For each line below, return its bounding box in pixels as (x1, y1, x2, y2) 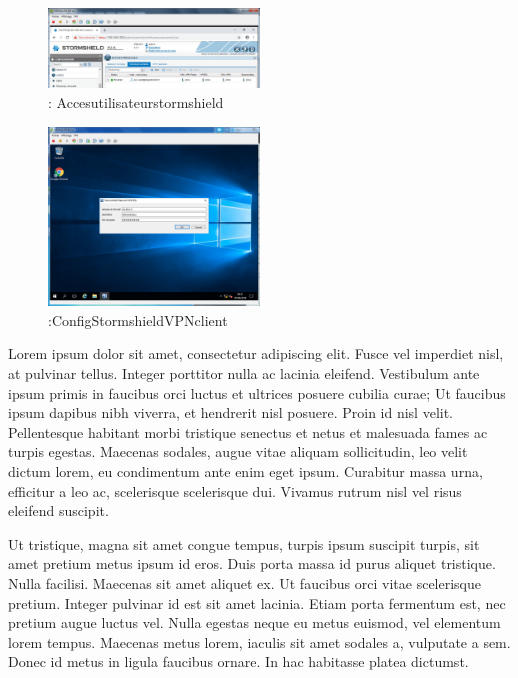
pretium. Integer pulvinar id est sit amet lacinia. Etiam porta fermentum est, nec (8, 592, 506, 613)
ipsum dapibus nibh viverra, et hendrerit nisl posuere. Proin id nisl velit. (8, 402, 454, 423)
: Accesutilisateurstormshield (48, 91, 224, 112)
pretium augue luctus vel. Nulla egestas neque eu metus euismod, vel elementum (8, 612, 501, 633)
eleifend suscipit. (8, 500, 109, 521)
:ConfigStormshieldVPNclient (48, 309, 228, 330)
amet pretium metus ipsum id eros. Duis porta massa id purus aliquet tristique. (8, 553, 496, 574)
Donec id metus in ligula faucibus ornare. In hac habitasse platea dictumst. (8, 651, 469, 672)
